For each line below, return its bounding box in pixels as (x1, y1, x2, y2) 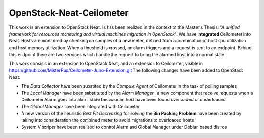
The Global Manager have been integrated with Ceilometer (21, 103, 140, 109)
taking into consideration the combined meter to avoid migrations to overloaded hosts (21, 117, 194, 123)
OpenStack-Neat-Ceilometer (9, 7, 129, 18)
